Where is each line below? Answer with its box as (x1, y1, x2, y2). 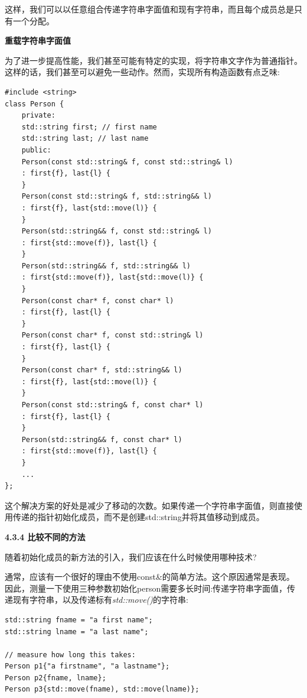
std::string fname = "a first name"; (5, 615, 153, 624)
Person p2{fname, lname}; (5, 673, 106, 682)
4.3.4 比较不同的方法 (5, 530, 86, 543)
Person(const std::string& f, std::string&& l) (21, 192, 212, 201)
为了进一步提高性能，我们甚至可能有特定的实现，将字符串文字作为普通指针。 (5, 54, 302, 66)
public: (21, 145, 51, 154)
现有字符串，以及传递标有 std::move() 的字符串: (12, 593, 188, 606)
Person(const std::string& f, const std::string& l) (21, 157, 233, 166)
